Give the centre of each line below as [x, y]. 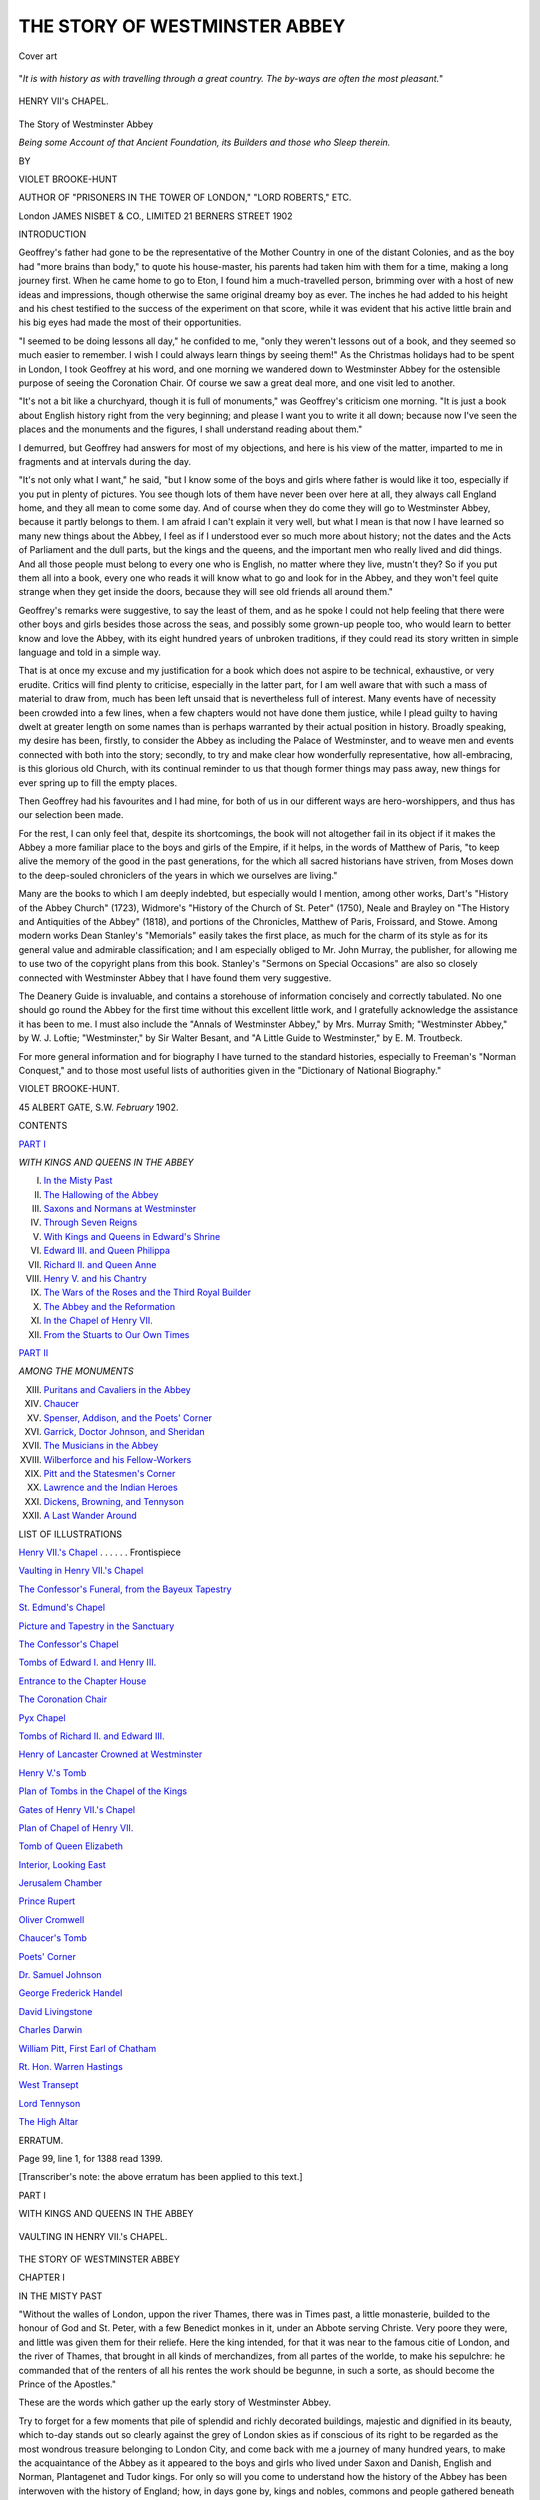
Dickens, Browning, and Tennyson [113, 1501]
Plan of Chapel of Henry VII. [76, 1827]
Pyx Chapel [42, 1717]
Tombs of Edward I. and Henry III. [87, 1662]
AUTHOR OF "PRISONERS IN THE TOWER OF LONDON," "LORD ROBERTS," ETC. [185, 197]
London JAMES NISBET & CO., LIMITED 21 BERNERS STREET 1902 [155, 216]
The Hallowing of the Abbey [101, 1194]
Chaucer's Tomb [52, 1938]
